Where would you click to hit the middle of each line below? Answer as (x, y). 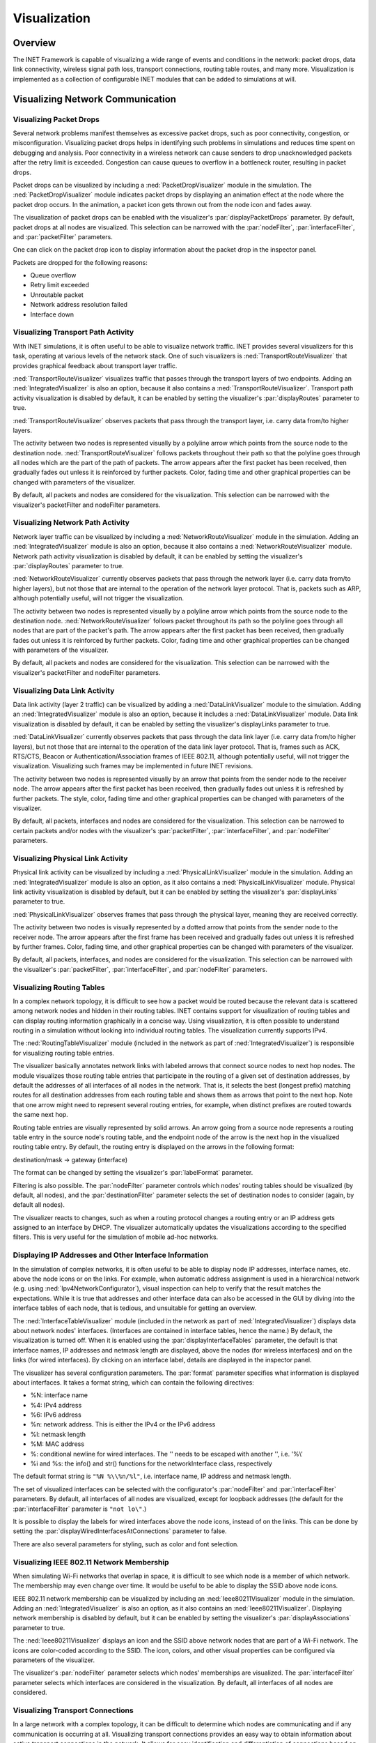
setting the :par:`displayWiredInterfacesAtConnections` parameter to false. (120, 1531)
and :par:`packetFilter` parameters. (63, 236)
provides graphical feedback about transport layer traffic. (95, 365)
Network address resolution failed (79, 305)
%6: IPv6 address (56, 1415)
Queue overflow (53, 275)
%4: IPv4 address (56, 1405)
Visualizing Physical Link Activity (70, 858)
